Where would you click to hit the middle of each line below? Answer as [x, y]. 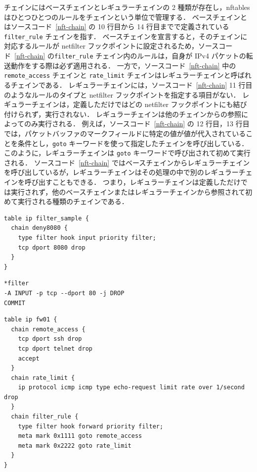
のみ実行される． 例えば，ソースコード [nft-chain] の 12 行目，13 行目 [137, 124]
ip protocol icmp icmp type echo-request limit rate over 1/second [131, 388]
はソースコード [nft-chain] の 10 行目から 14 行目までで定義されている [117, 26]
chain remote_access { [48, 329]
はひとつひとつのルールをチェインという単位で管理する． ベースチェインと [126, 17]
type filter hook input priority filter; [87, 237]
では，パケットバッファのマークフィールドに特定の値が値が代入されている [125, 133]
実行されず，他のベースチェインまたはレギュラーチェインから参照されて [128, 191]
